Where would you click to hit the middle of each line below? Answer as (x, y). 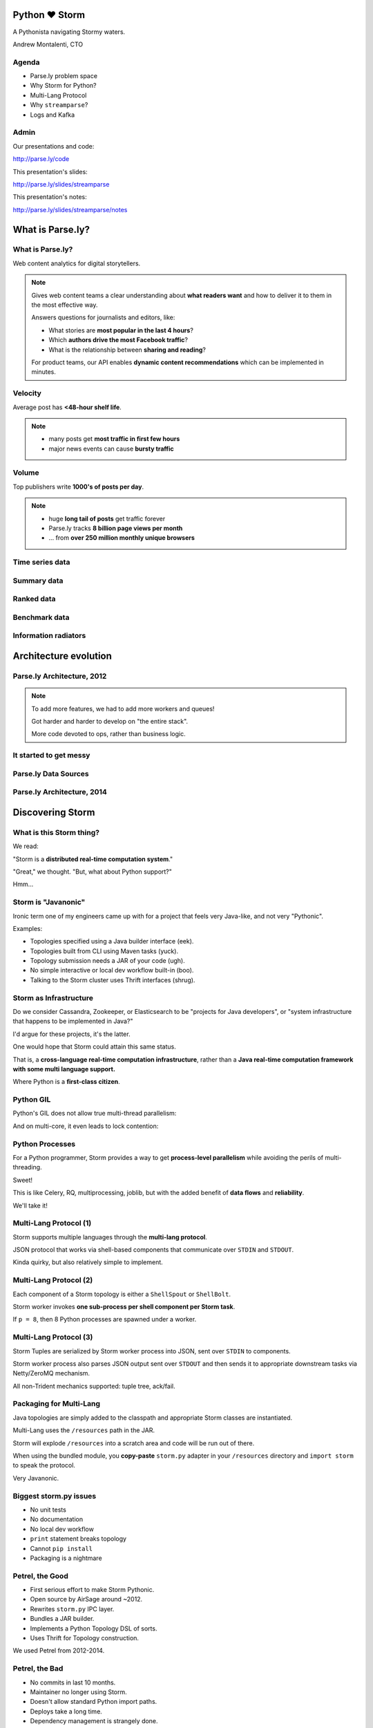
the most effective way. (65, 305)
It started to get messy (51, 755)
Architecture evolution (62, 656)
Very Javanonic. (36, 1478)
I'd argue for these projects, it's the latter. (71, 1034)
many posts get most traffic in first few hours (114, 439)
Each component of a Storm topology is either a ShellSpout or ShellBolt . (122, 1294)
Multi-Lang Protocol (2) (53, 1280)
